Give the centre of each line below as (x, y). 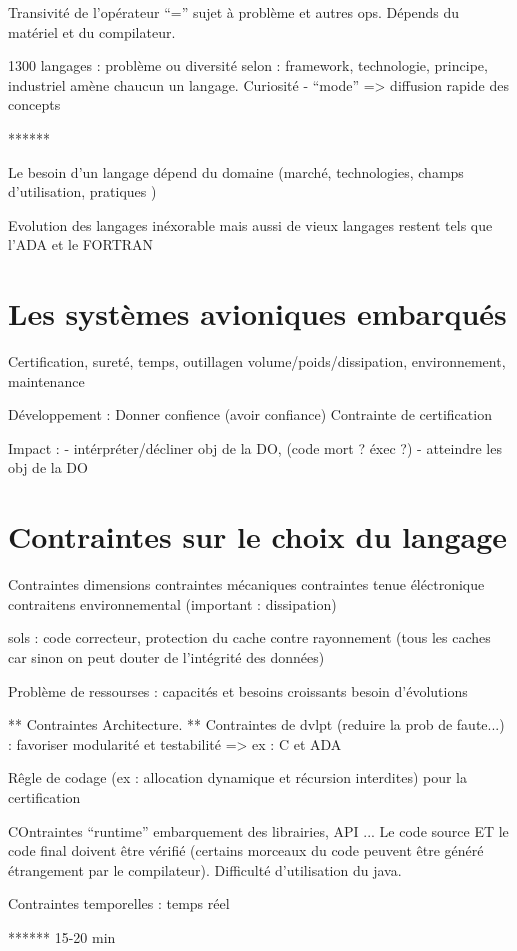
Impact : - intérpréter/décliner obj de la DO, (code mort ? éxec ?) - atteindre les (255, 447)
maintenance (46, 380)
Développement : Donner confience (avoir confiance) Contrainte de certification (250, 414)
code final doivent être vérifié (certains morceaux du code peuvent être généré (246, 850)
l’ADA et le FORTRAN (81, 244)
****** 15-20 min (62, 936)
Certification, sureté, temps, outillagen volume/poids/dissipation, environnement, (257, 361)
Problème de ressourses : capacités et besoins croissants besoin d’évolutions (238, 690)
